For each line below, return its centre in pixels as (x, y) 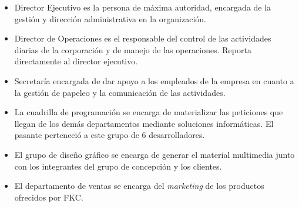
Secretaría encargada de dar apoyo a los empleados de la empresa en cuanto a (154, 80)
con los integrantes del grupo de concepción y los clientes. (118, 166)
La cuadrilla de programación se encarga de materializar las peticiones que (149, 112)
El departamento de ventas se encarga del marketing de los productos (139, 186)
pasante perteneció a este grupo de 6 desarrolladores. (110, 135)
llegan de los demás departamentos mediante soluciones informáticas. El (144, 123)
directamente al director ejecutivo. (76, 61)
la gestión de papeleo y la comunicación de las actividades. (120, 92)
